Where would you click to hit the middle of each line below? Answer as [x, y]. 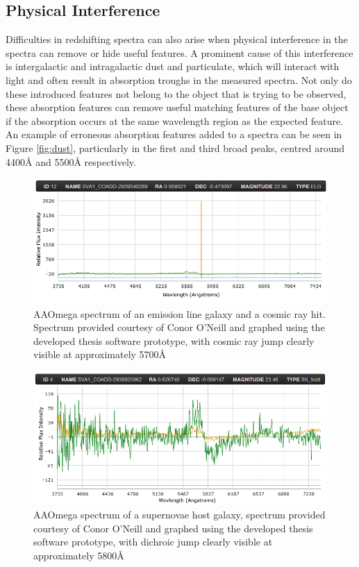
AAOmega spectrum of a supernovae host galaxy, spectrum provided [179, 515]
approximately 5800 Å [79, 555]
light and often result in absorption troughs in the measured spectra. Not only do [179, 79]
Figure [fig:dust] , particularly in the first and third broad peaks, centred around [175, 147]
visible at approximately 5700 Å [100, 354]
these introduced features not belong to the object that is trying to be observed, [176, 93]
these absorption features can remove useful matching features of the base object [177, 107]
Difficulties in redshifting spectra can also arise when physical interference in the [177, 39]
